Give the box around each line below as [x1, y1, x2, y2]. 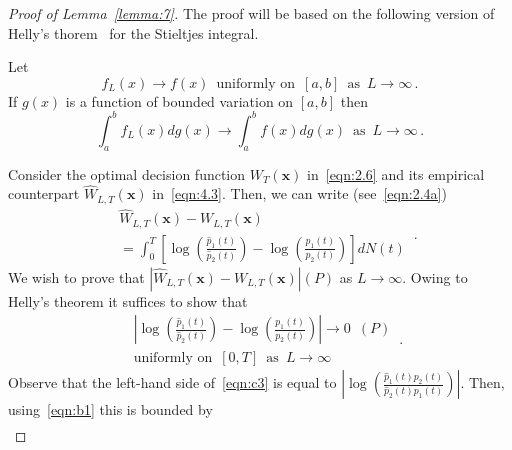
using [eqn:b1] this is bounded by [8, 399, 213, 420]
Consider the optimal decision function [8, 163, 246, 184]
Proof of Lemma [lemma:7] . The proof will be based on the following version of [8, 3, 495, 23]
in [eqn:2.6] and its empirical [307, 163, 485, 184]
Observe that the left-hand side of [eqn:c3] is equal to [8, 372, 337, 393]
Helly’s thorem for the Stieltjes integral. [8, 22, 259, 43]
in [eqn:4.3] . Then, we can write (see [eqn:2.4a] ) [152, 183, 447, 204]
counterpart [8, 183, 80, 204]
